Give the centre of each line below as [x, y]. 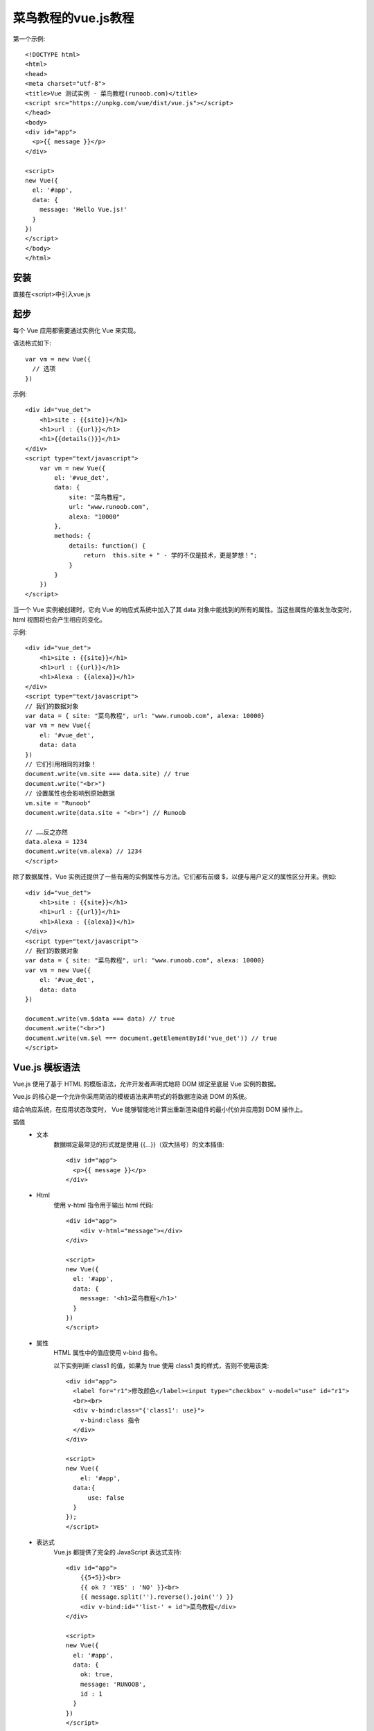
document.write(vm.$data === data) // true [100, 1019]
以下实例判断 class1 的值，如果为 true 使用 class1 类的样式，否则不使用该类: [161, 1365]
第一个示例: [29, 39]
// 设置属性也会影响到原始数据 [70, 793]
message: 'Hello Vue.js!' [83, 210]
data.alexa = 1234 [56, 842]
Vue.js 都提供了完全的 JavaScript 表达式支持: [117, 1552]
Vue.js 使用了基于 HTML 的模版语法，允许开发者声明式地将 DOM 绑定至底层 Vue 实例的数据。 [146, 1084]
